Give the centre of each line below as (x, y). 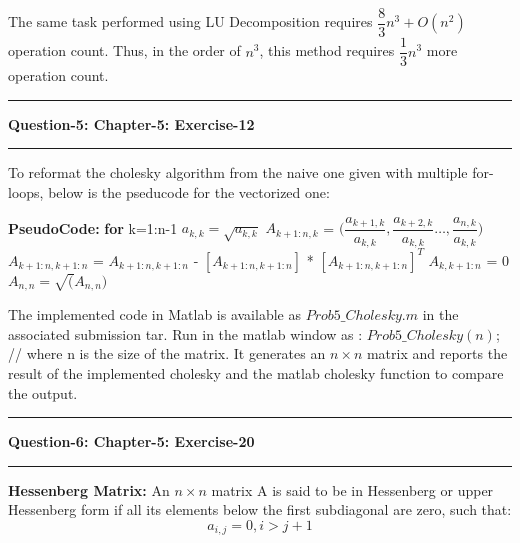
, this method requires (327, 50)
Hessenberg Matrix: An (89, 489)
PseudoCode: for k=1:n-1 (93, 227)
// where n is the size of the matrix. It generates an (167, 353)
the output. (43, 392)
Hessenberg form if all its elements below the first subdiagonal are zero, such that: (260, 509)
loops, (26, 191)
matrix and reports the (437, 353)
